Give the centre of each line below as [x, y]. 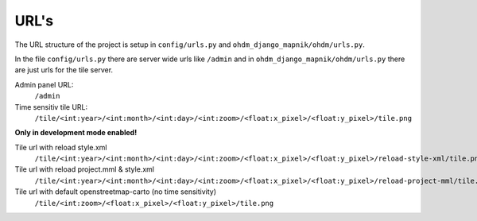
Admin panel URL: [44, 84]
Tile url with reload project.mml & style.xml [85, 169]
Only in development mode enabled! [76, 133]
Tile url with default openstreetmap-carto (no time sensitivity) [116, 192]
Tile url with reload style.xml [61, 147]
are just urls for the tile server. [64, 70]
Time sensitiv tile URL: [51, 107]
